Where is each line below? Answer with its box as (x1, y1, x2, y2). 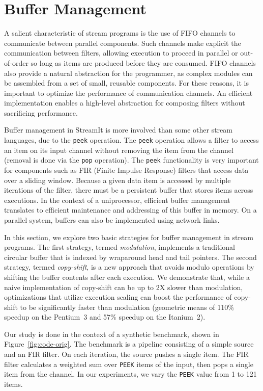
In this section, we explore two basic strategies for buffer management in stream (4, 231, 253, 242)
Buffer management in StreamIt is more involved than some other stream (4, 124, 232, 135)
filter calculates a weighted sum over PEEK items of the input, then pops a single (4, 358, 253, 369)
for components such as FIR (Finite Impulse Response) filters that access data (4, 164, 249, 175)
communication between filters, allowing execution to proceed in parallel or (4, 47, 238, 58)
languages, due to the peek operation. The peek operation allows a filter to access (4, 135, 259, 145)
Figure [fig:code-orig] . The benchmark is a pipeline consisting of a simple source (4, 338, 254, 349)
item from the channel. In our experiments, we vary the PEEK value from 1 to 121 (4, 369, 257, 379)
